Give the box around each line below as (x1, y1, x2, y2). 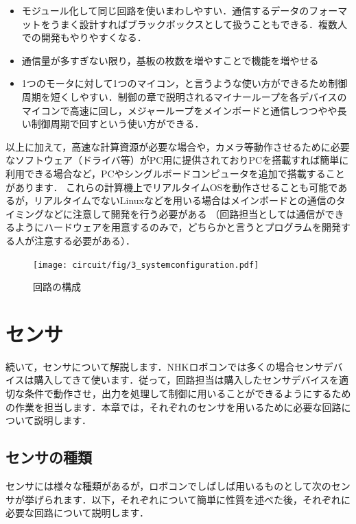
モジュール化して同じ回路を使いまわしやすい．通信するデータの (21, 3, 309, 17)
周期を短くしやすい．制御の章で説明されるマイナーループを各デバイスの (21, 89, 347, 103)
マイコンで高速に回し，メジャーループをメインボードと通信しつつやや (21, 103, 337, 117)
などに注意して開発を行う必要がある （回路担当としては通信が (43, 206, 325, 221)
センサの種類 (5, 447, 92, 468)
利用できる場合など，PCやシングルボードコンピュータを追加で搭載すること (5, 166, 345, 180)
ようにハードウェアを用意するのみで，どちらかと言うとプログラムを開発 (14, 220, 342, 234)
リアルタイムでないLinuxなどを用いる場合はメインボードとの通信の (34, 193, 336, 208)
